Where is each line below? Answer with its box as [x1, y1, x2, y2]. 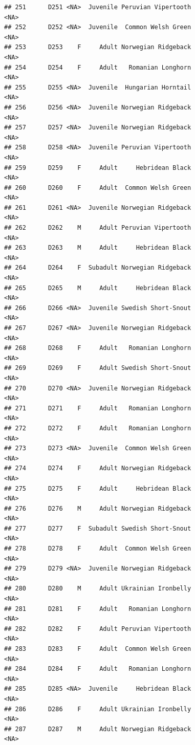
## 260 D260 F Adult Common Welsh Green [4, 184, 191, 191]
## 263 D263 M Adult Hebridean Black [4, 244, 191, 252]
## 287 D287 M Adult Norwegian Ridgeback [4, 725, 191, 733]
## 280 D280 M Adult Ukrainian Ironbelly [4, 585, 191, 593]
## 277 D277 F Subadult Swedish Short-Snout [4, 524, 191, 532]
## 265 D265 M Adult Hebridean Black [4, 284, 191, 292]
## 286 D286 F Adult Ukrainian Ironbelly [4, 705, 191, 713]
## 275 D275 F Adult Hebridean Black [4, 485, 191, 492]
